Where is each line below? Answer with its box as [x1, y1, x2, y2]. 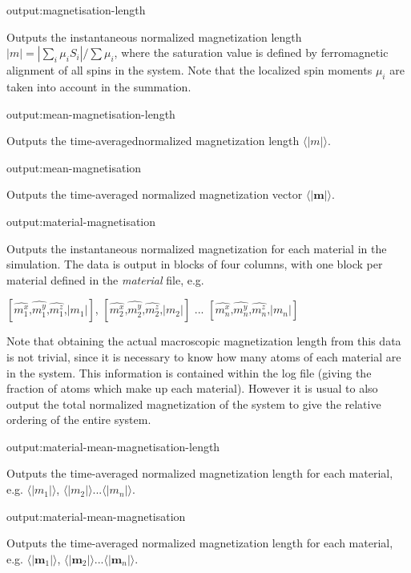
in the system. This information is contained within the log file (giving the [6, 364, 372, 381]
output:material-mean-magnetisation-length [6, 438, 220, 454]
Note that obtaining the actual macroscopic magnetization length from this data [6, 333, 401, 349]
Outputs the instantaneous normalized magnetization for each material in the [6, 240, 387, 256]
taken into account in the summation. [6, 78, 191, 95]
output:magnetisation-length [6, 2, 146, 18]
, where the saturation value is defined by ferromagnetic [114, 44, 389, 61]
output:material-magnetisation [6, 212, 156, 229]
